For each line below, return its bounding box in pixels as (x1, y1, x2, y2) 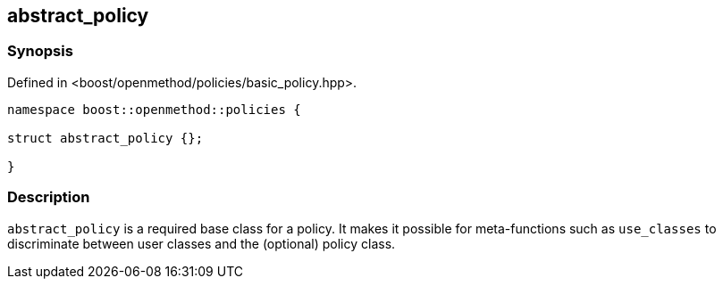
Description (7, 188, 90, 207)
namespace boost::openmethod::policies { (7, 102, 301, 117)
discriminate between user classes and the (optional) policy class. (7, 235, 396, 251)
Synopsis (7, 42, 73, 61)
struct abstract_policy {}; (7, 130, 204, 145)
